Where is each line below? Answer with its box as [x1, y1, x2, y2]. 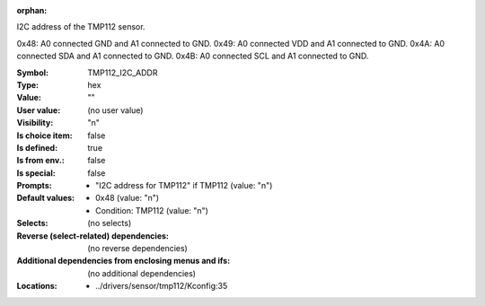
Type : [16, 79, 40, 90]
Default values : [16, 193, 75, 204]
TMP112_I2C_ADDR [87, 67, 158, 78]
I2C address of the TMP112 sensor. [16, 22, 145, 32]
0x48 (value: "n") [95, 193, 160, 204]
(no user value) [87, 104, 144, 116]
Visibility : [16, 118, 54, 128]
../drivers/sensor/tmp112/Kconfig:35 [95, 281, 228, 292]
